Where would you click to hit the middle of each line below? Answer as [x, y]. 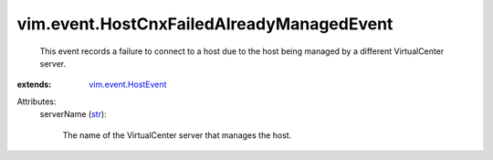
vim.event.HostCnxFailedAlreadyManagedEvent [205, 24]
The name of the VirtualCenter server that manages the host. [177, 135]
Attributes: [37, 101]
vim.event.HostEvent [128, 85]
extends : [34, 85]
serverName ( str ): [73, 114]
